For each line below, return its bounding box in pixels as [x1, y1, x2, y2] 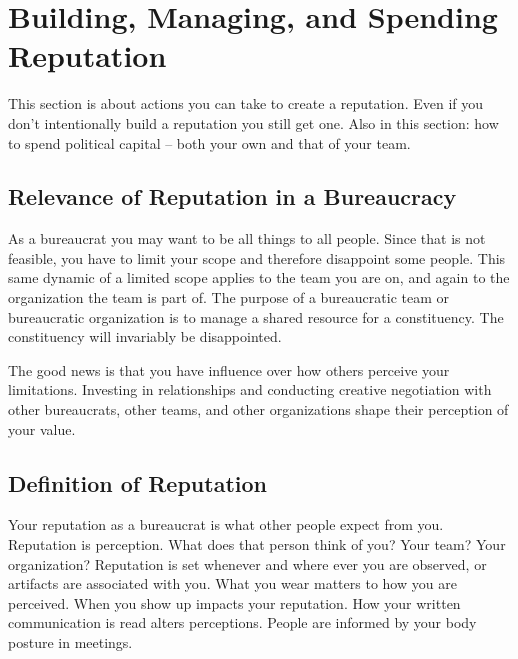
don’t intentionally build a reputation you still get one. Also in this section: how [8, 112, 499, 133]
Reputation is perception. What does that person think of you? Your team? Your [8, 534, 506, 555]
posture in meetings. [8, 632, 133, 652]
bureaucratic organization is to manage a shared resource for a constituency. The [8, 306, 504, 327]
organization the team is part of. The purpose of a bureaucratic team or [8, 287, 449, 308]
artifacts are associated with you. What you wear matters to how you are [8, 573, 457, 594]
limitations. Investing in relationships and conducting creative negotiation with [8, 379, 492, 400]
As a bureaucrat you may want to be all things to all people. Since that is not [8, 228, 486, 249]
